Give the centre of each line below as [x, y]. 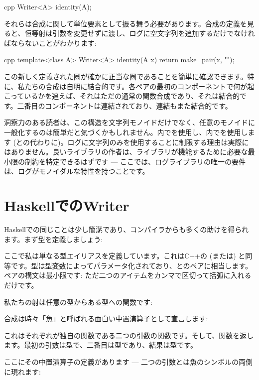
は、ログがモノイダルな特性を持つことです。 [77, 171]
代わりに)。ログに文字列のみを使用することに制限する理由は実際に [139, 142]
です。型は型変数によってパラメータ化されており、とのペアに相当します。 [131, 265]
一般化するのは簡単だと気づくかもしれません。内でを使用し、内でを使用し [126, 132]
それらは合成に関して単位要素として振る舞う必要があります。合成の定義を [126, 23]
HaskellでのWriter [67, 205]
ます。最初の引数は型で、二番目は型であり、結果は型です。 [101, 345]
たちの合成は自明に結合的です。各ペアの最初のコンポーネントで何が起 [139, 86]
